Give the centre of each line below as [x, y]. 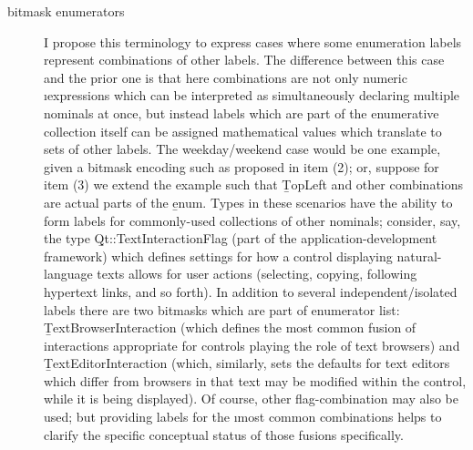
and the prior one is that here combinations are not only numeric [226, 77]
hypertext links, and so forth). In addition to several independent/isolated [251, 291]
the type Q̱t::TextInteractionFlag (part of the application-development [241, 238]
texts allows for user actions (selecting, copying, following [257, 274]
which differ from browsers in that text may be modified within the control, [255, 380]
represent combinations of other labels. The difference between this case [244, 60]
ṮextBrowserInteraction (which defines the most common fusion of [230, 327]
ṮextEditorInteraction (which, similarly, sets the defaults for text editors [247, 363]
